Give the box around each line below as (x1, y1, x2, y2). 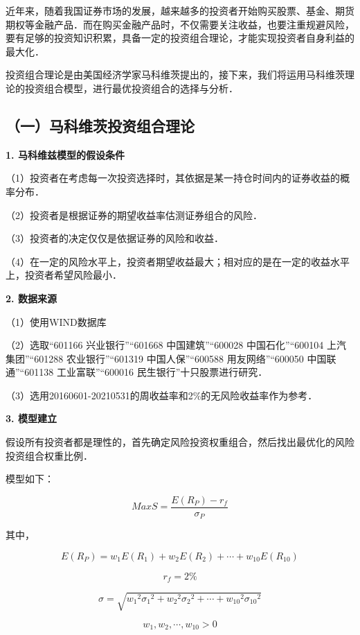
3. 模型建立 (6, 411, 57, 426)
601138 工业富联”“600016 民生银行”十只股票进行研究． (24, 365, 268, 379)
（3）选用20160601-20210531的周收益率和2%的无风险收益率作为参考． (6, 388, 318, 402)
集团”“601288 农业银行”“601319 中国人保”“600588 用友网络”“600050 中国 (6, 351, 327, 365)
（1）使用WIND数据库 (6, 314, 107, 329)
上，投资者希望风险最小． (6, 268, 122, 282)
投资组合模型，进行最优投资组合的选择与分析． (24, 80, 238, 95)
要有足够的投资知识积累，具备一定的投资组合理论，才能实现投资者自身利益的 (6, 31, 354, 45)
